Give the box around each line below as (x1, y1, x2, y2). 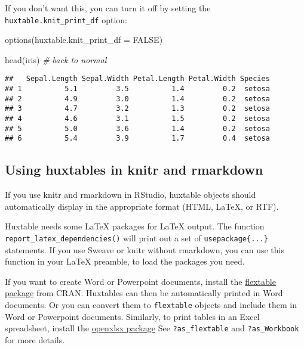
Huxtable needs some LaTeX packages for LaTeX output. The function (5, 220, 265, 232)
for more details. (5, 333, 65, 346)
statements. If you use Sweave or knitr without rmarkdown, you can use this (5, 243, 284, 256)
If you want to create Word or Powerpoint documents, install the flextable (5, 275, 276, 287)
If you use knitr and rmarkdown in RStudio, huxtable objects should (5, 188, 256, 201)
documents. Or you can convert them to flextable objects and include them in (5, 299, 297, 311)
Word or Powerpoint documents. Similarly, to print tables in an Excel (5, 310, 260, 322)
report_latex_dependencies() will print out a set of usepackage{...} (5, 232, 268, 244)
